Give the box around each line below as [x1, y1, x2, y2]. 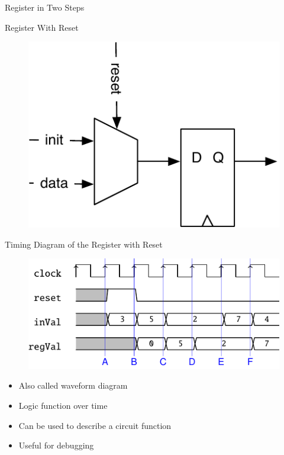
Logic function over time [18, 399, 108, 412]
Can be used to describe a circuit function [18, 419, 172, 431]
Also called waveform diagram [18, 379, 128, 392]
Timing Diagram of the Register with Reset [5, 238, 163, 250]
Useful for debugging [18, 439, 94, 451]
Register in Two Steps [5, 1, 85, 13]
